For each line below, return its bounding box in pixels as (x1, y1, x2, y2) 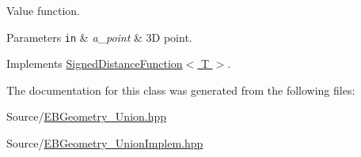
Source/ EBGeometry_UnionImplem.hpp (6, 135, 203, 151)
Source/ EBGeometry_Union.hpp (6, 108, 167, 125)
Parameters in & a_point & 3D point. (6, 28, 192, 45)
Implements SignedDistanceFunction (6, 55, 183, 72)
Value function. (6, 2, 80, 18)
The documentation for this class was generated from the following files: (6, 81, 355, 98)
